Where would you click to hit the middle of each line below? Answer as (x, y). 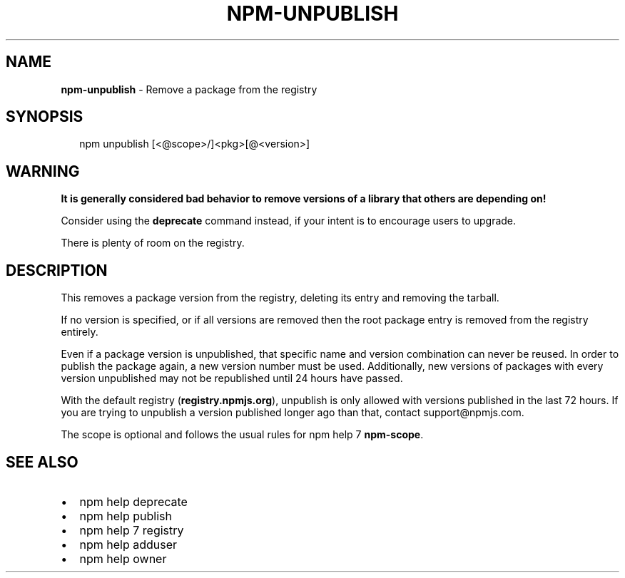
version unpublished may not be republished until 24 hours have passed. (232, 378)
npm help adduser (128, 544)
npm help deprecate (133, 501)
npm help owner (123, 558)
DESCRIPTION (57, 270)
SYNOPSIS (45, 117)
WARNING (43, 171)
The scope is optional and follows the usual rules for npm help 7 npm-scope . (242, 435)
